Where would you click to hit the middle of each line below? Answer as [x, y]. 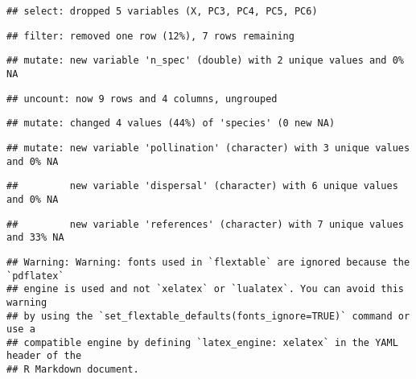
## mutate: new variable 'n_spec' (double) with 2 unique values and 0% [205, 61]
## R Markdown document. [73, 370]
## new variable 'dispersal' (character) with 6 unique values [202, 186]
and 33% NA [35, 238]
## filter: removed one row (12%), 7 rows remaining [150, 36]
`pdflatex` [35, 276]
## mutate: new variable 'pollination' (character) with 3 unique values [208, 148]
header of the [44, 356]
